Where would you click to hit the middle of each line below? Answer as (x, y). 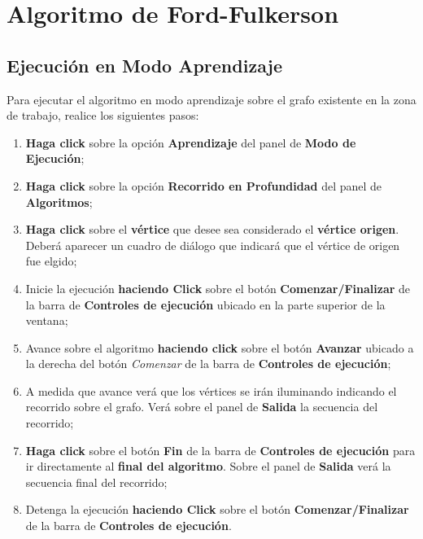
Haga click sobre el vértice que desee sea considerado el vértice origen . (212, 229)
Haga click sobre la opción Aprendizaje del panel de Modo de (191, 142)
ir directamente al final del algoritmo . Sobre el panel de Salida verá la (208, 466)
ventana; (47, 320)
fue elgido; (51, 261)
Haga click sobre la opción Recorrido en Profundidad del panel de (204, 185)
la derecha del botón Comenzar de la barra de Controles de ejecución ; (208, 364)
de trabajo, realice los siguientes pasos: (103, 115)
